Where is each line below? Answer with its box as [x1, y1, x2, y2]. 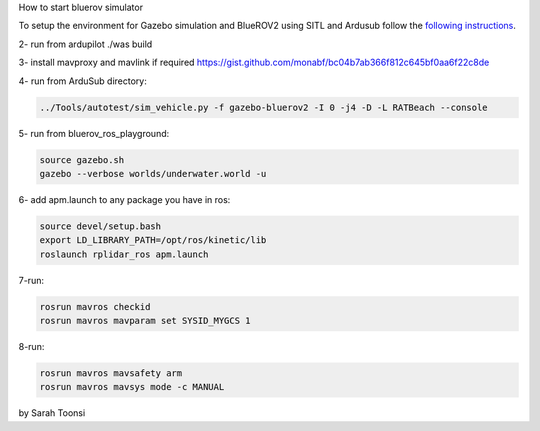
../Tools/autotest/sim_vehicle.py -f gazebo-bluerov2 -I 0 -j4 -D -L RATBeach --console [39, 101, 489, 113]
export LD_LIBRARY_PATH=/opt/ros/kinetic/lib [39, 235, 267, 246]
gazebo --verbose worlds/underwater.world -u [39, 168, 267, 179]
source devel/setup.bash [39, 220, 162, 232]
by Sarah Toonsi [18, 407, 86, 419]
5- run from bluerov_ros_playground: [18, 127, 170, 139]
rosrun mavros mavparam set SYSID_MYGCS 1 [39, 315, 251, 327]
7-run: [18, 274, 45, 286]
